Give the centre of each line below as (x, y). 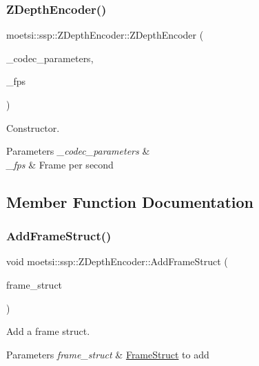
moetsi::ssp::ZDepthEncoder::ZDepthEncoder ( (105, 35)
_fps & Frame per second (60, 164)
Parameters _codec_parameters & (78, 151)
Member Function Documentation (130, 201)
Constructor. (33, 127)
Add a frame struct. (48, 331)
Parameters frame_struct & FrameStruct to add (108, 354)
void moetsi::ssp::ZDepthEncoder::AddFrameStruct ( (117, 261)
